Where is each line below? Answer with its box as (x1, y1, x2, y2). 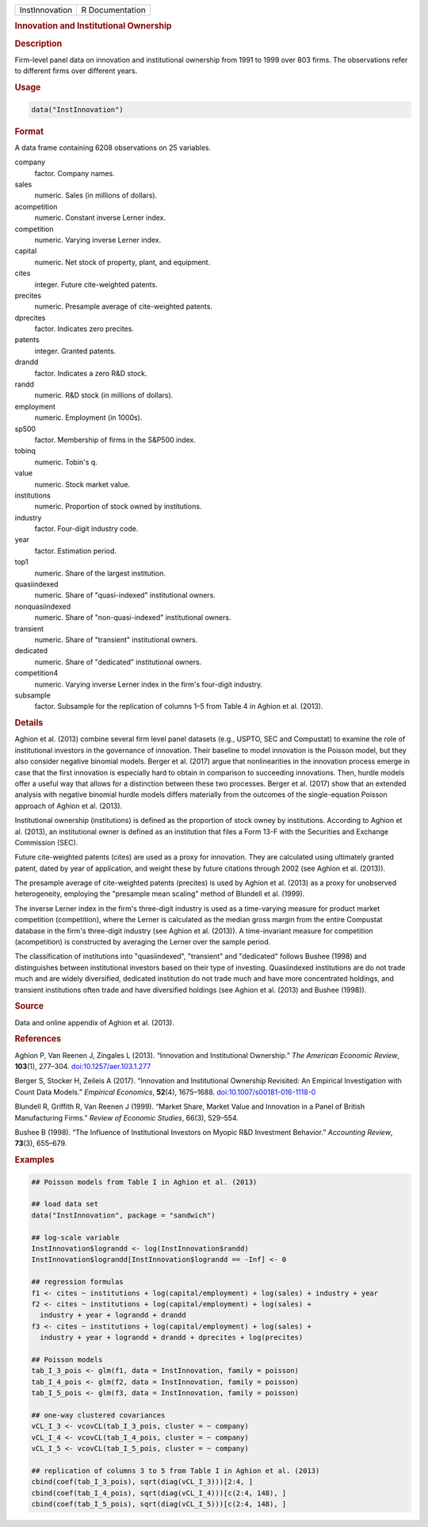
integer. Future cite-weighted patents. (34, 279, 158, 289)
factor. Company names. (34, 168, 115, 178)
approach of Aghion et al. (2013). (14, 801, 123, 810)
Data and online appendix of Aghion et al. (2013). (14, 1017, 174, 1027)
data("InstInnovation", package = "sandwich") (31, 1210, 216, 1220)
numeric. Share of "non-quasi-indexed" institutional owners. (34, 613, 231, 622)
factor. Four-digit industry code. (34, 524, 139, 533)
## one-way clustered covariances (31, 1410, 166, 1420)
